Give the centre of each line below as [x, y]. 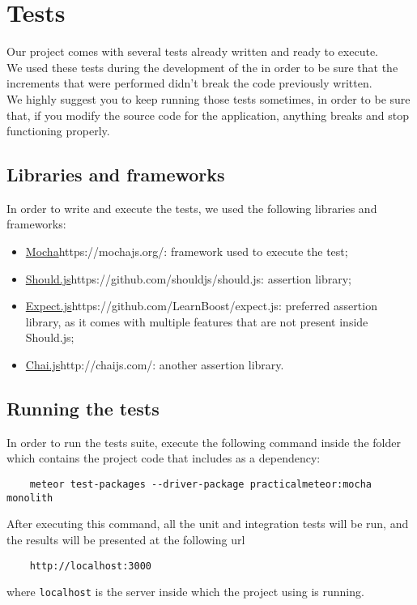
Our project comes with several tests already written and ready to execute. [193, 51]
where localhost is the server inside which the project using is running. [185, 592]
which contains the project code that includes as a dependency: [164, 458]
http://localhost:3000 [90, 566]
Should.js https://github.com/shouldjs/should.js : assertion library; [188, 278]
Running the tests [83, 409]
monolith [30, 498]
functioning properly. [58, 131]
